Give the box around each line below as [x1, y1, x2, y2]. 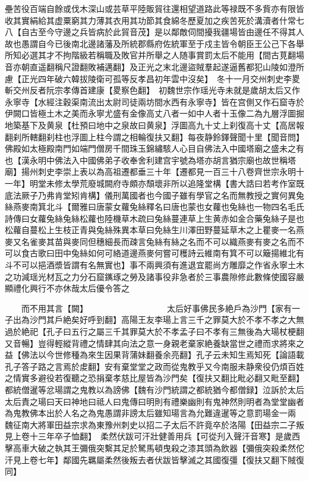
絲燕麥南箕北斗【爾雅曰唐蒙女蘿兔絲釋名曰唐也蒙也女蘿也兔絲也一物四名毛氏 [5, 200, 304, 213]
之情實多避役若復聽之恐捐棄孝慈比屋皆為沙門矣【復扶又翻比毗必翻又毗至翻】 [5, 372, 304, 384]
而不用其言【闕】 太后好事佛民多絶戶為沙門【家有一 [21, 301, 300, 314]
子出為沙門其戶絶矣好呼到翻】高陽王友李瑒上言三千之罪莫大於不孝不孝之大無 [5, 313, 304, 326]
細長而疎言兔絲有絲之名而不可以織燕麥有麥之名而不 [104, 235, 304, 247]
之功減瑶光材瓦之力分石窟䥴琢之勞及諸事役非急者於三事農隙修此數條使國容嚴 [5, 270, 304, 282]
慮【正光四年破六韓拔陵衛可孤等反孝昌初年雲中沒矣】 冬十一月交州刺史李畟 [5, 72, 300, 84]
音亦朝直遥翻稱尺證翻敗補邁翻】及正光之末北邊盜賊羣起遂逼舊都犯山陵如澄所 [5, 60, 304, 73]
